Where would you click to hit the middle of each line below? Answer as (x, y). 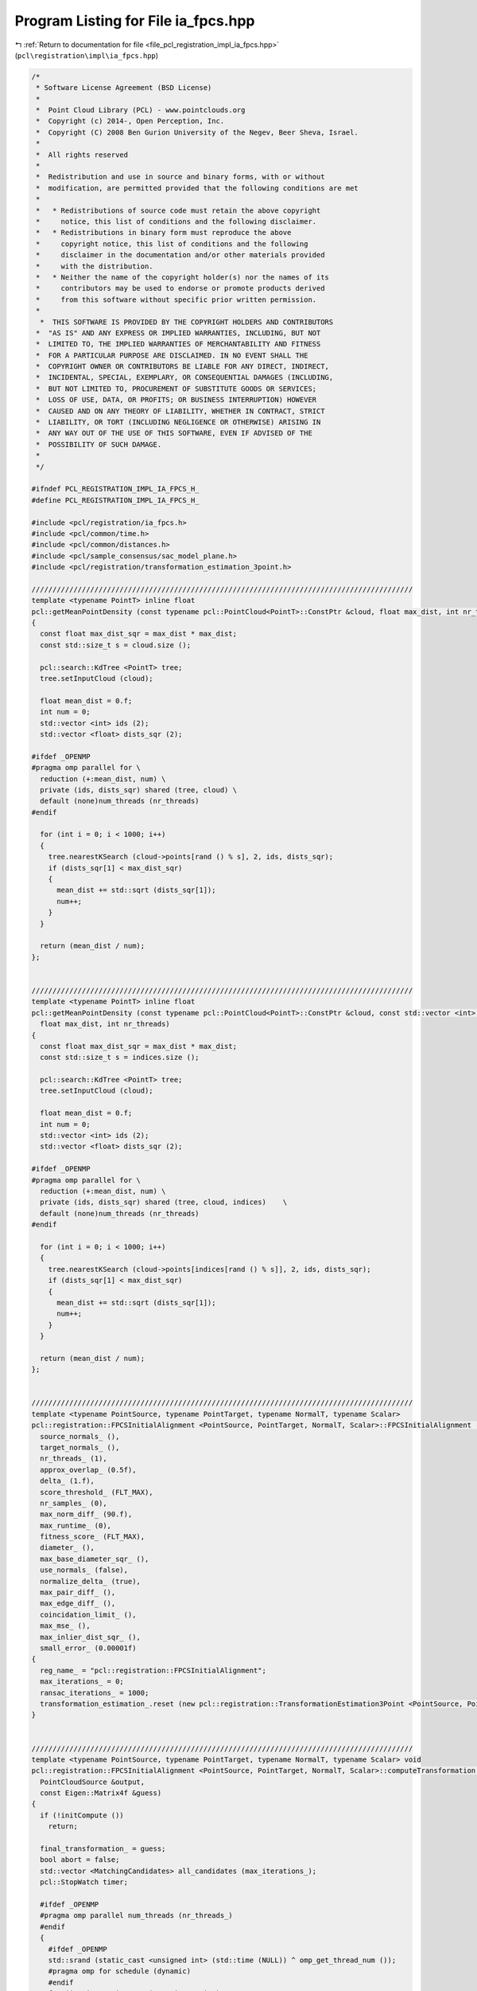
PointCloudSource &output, (93, 1782)
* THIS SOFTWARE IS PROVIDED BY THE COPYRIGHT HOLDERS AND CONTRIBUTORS (187, 322)
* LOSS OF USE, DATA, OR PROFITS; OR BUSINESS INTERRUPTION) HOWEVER (176, 400)
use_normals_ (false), (84, 1570)
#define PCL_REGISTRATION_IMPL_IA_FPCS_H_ (115, 500)
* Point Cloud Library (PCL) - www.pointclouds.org (141, 110)
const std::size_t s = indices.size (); (120, 1058)
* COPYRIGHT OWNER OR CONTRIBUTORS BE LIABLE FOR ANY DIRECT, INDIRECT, (183, 367)
